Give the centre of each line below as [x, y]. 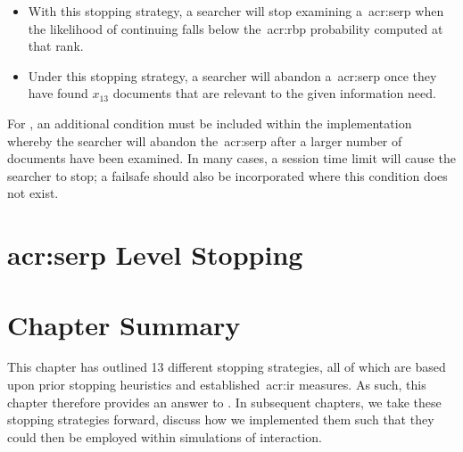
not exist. [33, 193]
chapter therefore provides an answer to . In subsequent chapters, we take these [224, 402]
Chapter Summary [124, 324]
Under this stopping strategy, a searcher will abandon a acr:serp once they [232, 75]
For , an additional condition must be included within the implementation [210, 123]
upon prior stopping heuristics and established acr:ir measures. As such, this [217, 385]
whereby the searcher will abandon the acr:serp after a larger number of [205, 140]
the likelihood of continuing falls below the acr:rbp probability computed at [236, 28]
